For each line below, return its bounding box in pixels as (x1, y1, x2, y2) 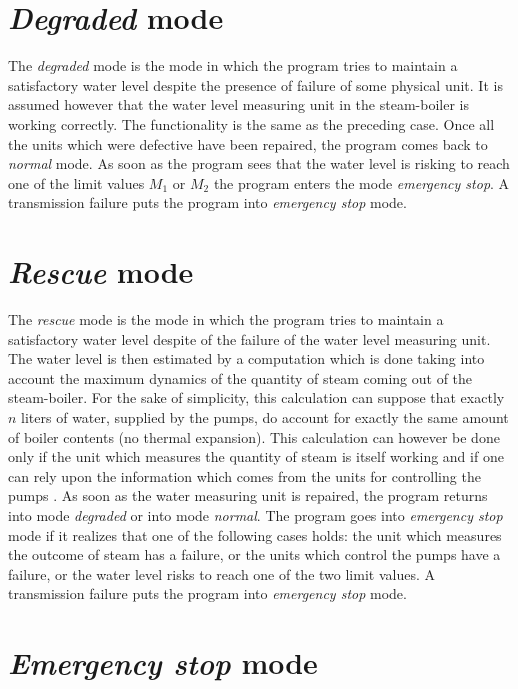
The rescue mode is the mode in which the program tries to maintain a (8, 309, 444, 329)
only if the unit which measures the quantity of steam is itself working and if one (8, 446, 504, 467)
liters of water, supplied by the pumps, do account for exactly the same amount (21, 406, 509, 427)
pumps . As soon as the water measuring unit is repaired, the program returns (8, 485, 488, 506)
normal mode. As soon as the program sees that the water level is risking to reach (8, 153, 510, 174)
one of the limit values (8, 172, 145, 193)
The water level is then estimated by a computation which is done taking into (8, 348, 485, 369)
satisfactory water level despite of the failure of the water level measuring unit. (8, 328, 491, 349)
